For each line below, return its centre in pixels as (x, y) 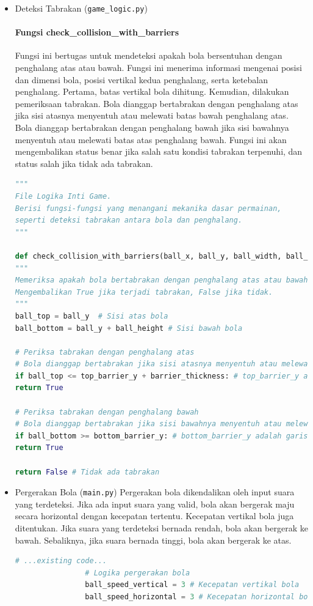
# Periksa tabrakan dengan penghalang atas (105, 352)
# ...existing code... (61, 561)
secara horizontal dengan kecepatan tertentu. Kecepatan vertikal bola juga (154, 516)
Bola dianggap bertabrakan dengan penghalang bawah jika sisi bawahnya (152, 127)
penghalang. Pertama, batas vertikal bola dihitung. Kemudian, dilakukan (152, 91)
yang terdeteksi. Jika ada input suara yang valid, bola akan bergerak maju (155, 504)
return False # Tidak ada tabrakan (87, 472)
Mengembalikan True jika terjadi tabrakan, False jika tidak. (144, 292)
